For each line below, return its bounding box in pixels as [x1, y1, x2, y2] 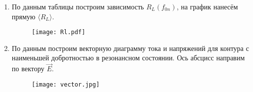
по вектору [11, 63, 45, 74]
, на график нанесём [176, 1, 238, 11]
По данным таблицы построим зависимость [11, 1, 144, 11]
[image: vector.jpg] [31, 81, 100, 88]
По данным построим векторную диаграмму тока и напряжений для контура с [11, 43, 249, 53]
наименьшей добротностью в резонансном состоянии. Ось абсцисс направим [11, 52, 245, 63]
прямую [11, 11, 36, 21]
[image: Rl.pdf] [31, 29, 86, 36]
